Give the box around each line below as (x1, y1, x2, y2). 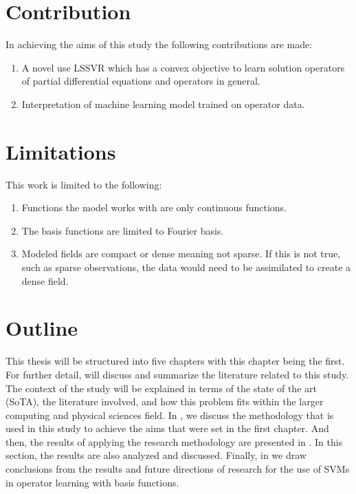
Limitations (5, 137, 116, 165)
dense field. (21, 273, 69, 288)
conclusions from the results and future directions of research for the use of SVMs (5, 462, 350, 476)
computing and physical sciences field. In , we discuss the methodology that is (5, 407, 334, 422)
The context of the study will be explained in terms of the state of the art (5, 380, 317, 395)
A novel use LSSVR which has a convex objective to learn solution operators (21, 60, 345, 74)
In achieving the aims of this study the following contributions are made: (5, 37, 313, 52)
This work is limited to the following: (5, 177, 162, 191)
